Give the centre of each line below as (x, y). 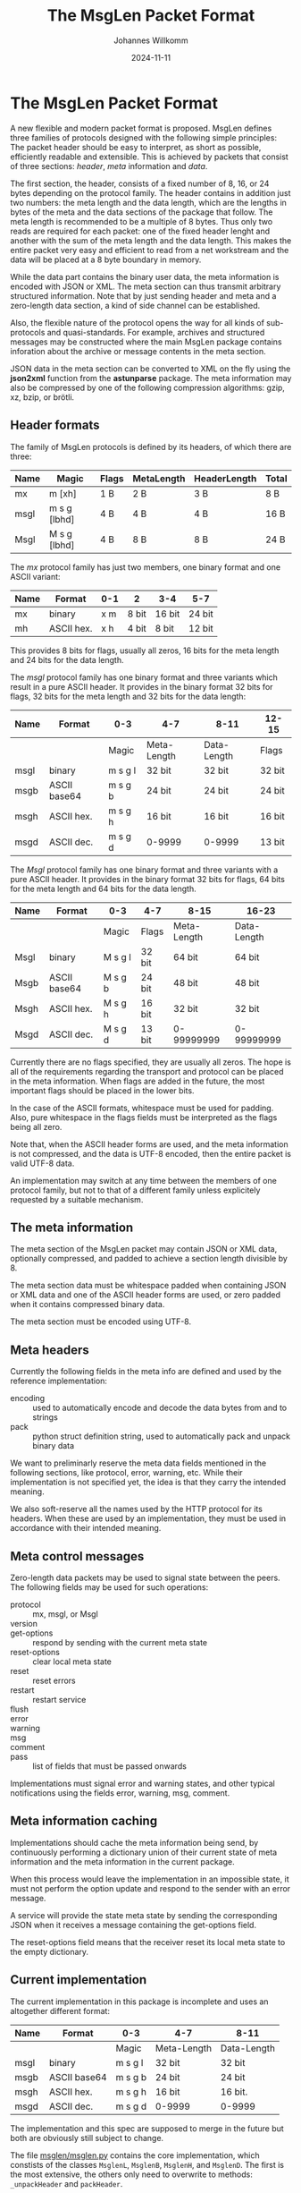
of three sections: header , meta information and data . (109, 166)
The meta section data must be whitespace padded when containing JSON (148, 1286)
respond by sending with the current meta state (120, 1642)
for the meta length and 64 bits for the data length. (103, 888)
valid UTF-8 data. (42, 1163)
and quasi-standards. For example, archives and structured (156, 332)
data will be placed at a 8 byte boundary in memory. (106, 259)
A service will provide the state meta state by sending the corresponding (144, 1915)
